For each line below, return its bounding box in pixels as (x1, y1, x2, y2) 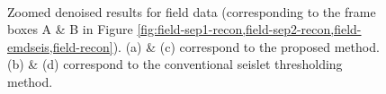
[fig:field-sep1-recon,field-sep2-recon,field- (137, 20, 362, 38)
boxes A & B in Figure (7, 20, 133, 38)
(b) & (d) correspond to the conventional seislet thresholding (7, 55, 343, 73)
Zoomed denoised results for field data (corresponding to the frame (7, 2, 376, 21)
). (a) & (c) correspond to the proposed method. (112, 37, 380, 56)
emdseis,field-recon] (7, 37, 113, 56)
